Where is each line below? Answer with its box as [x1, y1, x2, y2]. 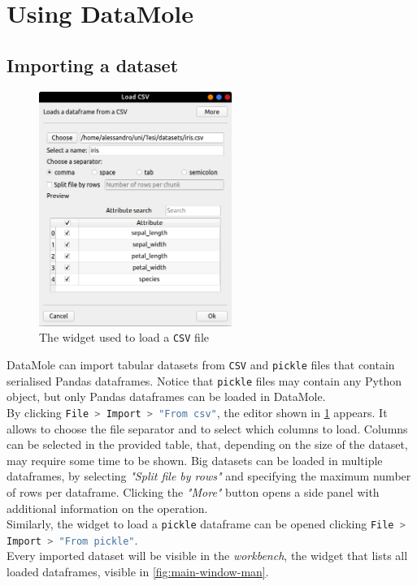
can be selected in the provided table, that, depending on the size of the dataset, [7, 436, 408, 453]
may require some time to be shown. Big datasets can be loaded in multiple [7, 451, 383, 468]
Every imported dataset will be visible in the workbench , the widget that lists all [7, 547, 408, 564]
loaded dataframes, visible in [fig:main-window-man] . [7, 563, 269, 580]
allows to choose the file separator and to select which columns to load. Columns [7, 420, 408, 437]
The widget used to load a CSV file [39, 329, 209, 346]
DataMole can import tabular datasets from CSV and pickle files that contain [7, 356, 395, 373]
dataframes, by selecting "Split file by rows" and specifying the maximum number [7, 468, 411, 485]
